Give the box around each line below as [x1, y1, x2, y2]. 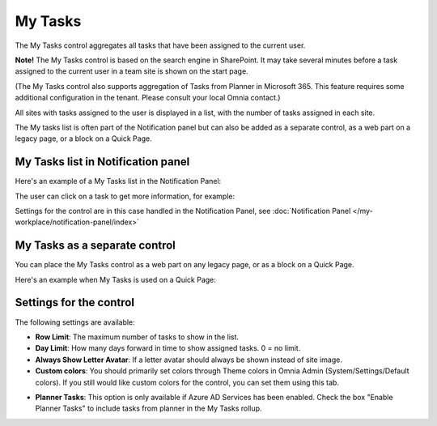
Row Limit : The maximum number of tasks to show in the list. [35, 332, 239, 342]
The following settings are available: [15, 317, 135, 327]
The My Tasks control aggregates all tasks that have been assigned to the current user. [15, 40, 306, 50]
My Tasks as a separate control [15, 239, 176, 253]
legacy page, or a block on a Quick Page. [15, 134, 153, 143]
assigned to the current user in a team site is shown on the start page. [15, 66, 248, 76]
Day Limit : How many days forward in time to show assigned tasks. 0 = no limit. [35, 343, 301, 353]
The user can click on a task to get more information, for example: [15, 191, 235, 201]
